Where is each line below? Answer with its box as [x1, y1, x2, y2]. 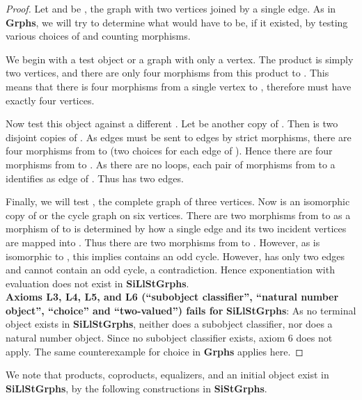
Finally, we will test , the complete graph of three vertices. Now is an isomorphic [6, 194, 350, 209]
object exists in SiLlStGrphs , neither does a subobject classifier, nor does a [6, 317, 333, 331]
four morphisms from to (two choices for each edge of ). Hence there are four [6, 143, 333, 158]
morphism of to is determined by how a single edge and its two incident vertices [6, 221, 347, 236]
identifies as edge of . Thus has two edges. [6, 170, 184, 185]
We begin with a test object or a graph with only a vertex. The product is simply [6, 51, 354, 66]
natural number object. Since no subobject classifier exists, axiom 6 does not [6, 330, 333, 345]
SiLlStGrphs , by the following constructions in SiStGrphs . [6, 381, 267, 395]
